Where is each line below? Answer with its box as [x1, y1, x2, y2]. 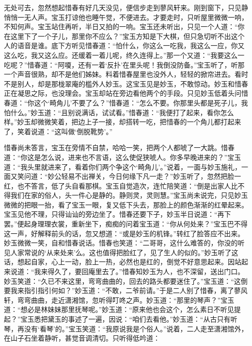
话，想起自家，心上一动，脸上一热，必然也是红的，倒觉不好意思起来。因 [4, 257, 235, 267]
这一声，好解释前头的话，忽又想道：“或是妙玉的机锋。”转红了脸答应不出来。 [4, 228, 245, 238]
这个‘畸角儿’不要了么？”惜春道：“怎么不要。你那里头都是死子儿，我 [34, 97, 248, 107]
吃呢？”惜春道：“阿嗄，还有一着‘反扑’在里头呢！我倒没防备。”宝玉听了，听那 [4, 59, 245, 69]
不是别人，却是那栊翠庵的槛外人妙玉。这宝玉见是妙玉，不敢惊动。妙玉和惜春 [4, 78, 248, 88]
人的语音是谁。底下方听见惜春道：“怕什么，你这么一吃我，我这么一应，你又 [4, 40, 245, 51]
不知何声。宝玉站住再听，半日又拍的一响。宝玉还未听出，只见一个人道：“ [4, 21, 238, 32]
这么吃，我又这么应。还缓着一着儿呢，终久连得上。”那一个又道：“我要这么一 [4, 50, 245, 60]
